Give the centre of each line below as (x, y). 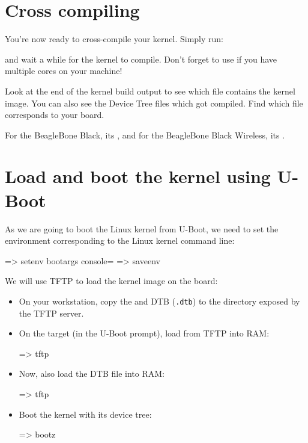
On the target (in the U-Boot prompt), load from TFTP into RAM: (144, 333)
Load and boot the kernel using (138, 176)
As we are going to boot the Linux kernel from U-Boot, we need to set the (142, 228)
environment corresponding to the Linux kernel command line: (120, 240)
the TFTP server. (51, 313)
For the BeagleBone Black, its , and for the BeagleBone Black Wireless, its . (145, 135)
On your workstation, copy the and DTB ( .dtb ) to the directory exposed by (159, 301)
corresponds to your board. (55, 115)
